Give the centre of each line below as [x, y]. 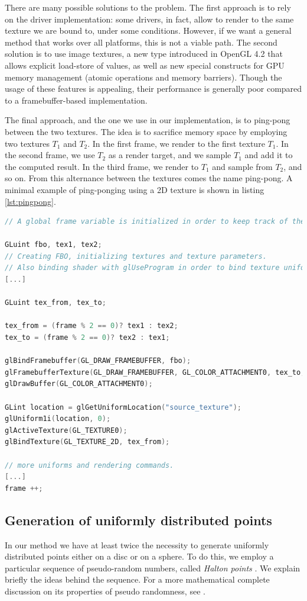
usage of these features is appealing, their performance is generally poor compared [153, 89]
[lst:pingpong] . [30, 201]
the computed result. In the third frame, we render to [102, 166]
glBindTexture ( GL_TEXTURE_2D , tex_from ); [87, 442]
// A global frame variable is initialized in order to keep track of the [155, 222]
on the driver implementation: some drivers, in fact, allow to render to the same [149, 19]
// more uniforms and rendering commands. [89, 465]
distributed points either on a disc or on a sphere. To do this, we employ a [139, 556]
